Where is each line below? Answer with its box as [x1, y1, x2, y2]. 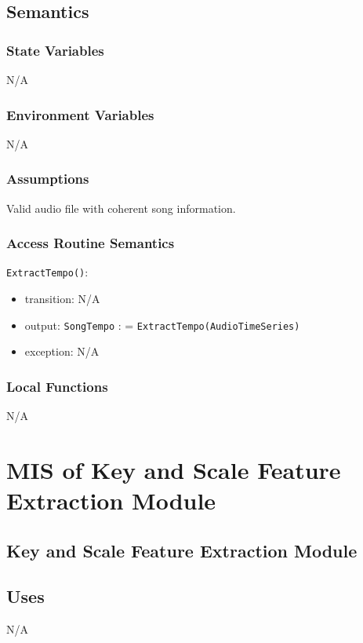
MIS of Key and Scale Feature [6, 453, 341, 485]
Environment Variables [6, 104, 154, 124]
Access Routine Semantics [6, 233, 175, 253]
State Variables [6, 40, 104, 60]
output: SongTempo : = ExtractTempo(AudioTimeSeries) [24, 316, 300, 333]
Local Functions [6, 376, 108, 396]
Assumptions [6, 169, 89, 188]
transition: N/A [24, 290, 100, 307]
